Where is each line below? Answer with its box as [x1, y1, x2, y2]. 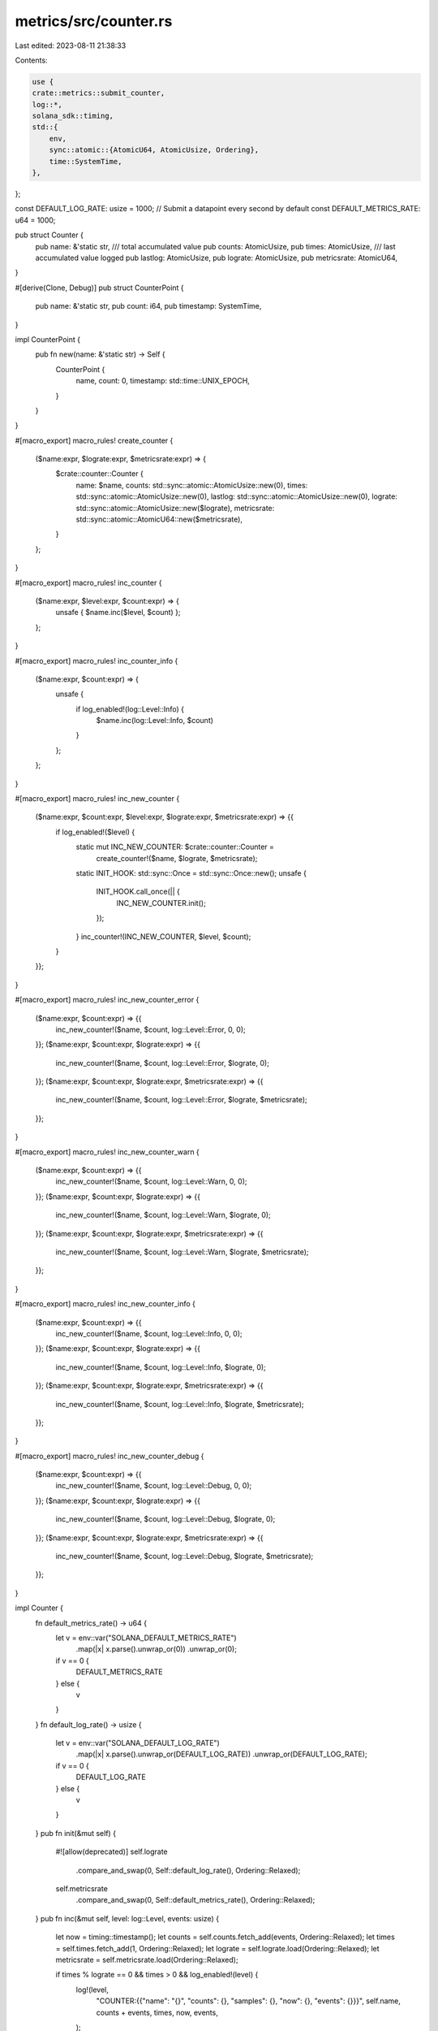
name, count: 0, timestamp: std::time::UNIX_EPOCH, [75, 376, 251, 386]
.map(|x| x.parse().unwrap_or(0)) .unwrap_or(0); [75, 1644, 237, 1654]
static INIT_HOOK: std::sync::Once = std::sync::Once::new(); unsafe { [75, 868, 307, 877]
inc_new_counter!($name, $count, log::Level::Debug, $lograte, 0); [55, 1514, 276, 1524]
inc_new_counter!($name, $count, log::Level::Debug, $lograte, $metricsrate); [55, 1552, 314, 1561]
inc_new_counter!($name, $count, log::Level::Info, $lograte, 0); [55, 1362, 267, 1372]
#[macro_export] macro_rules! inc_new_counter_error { [15, 995, 200, 1005]
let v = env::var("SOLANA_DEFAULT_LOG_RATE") [55, 1739, 221, 1748]
